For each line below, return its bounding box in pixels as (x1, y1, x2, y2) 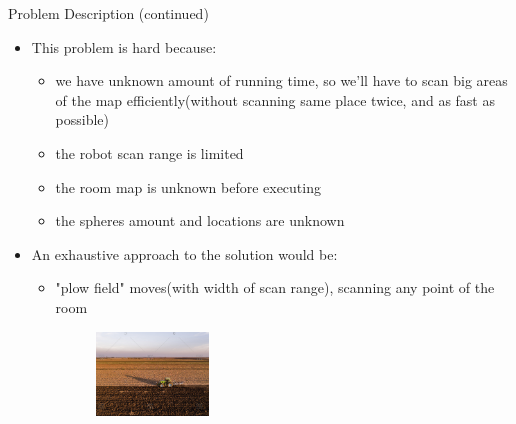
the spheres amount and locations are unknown (55, 210, 345, 231)
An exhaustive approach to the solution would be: (31, 243, 338, 264)
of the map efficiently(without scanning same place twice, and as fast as (55, 89, 495, 110)
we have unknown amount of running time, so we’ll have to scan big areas (55, 70, 508, 91)
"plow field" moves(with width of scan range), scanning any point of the (55, 277, 495, 298)
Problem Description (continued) (8, 3, 209, 23)
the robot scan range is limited (55, 142, 244, 163)
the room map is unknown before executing (55, 176, 321, 197)
